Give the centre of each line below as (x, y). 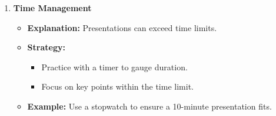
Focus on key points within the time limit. (117, 86)
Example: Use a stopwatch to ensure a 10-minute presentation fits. (149, 106)
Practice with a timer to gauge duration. (114, 66)
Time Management (52, 8)
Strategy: (46, 47)
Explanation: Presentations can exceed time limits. (122, 27)
